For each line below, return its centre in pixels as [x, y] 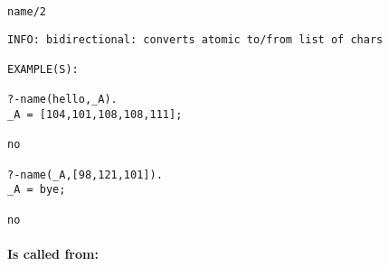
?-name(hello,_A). [62, 100]
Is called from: [53, 253]
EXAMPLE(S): [43, 69]
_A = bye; [37, 190]
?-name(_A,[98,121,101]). [85, 174]
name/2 [27, 12]
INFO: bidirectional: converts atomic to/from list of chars [195, 39]
